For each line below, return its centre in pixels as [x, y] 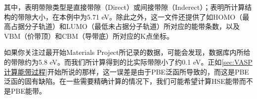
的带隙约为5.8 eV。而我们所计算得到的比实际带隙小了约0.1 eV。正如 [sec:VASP [128, 62]
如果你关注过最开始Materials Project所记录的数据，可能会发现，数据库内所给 [127, 52]
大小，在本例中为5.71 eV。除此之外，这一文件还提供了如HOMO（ [137, 16]
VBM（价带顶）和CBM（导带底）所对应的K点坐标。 [89, 36]
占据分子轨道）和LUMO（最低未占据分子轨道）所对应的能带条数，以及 [125, 26]
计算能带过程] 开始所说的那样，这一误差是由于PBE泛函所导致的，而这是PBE [127, 71]
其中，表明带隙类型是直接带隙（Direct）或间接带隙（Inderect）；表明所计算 [125, 7]
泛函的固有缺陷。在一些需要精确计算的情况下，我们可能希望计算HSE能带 [122, 81]
